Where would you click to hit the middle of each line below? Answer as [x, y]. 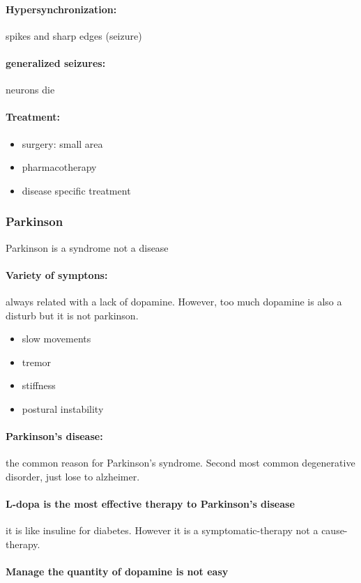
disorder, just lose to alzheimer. [73, 476]
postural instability [63, 408]
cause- [335, 530]
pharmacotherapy [59, 167]
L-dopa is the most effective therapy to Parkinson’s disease [150, 504]
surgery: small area [62, 143]
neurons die [30, 90]
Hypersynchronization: [61, 9]
